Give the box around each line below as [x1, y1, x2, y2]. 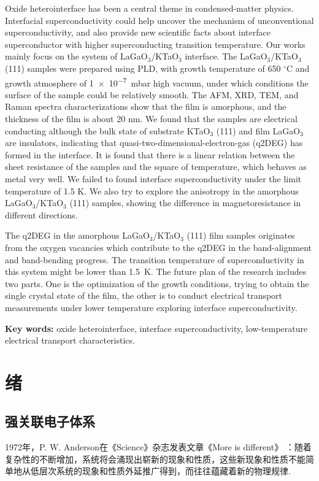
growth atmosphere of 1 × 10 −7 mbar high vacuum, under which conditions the [5, 74, 309, 89]
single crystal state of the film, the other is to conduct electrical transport [5, 289, 283, 302]
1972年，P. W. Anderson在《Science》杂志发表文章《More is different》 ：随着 [5, 441, 312, 453]
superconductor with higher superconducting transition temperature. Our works [5, 37, 306, 50]
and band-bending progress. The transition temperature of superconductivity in [5, 253, 304, 266]
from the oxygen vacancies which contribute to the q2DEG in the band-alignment [5, 240, 312, 253]
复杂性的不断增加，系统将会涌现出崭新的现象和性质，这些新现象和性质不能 [5, 452, 306, 465]
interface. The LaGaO [185, 50, 267, 63]
